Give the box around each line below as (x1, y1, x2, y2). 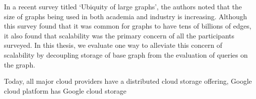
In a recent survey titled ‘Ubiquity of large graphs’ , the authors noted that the (4, 1, 242, 11)
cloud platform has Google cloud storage (4, 85, 127, 96)
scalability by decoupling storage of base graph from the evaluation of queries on (4, 49, 248, 60)
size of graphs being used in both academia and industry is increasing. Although (4, 11, 247, 21)
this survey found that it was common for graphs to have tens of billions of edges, (4, 21, 252, 31)
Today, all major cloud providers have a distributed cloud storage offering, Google (4, 76, 252, 86)
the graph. (4, 59, 36, 69)
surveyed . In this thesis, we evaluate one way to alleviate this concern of (4, 40, 222, 50)
